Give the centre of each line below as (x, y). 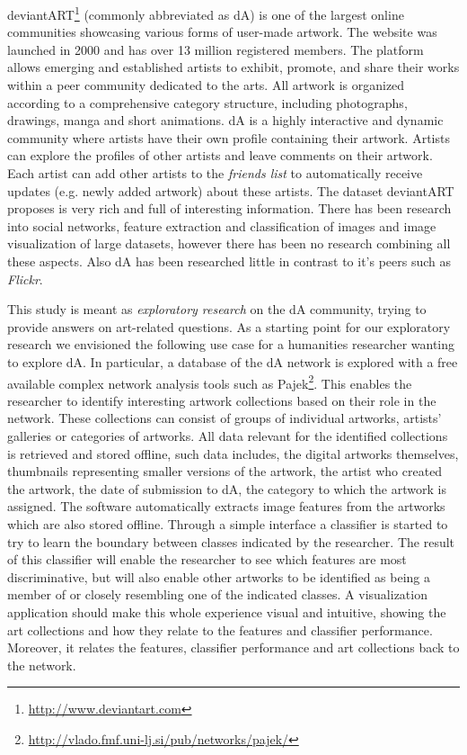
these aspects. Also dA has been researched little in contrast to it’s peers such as (229, 261)
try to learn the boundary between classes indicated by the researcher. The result (231, 541)
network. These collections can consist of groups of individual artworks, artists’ (225, 418)
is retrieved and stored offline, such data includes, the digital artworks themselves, (233, 453)
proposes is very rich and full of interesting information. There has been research (229, 208)
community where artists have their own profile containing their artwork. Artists (229, 137)
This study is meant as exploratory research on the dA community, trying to (217, 309)
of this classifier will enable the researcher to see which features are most (207, 559)
